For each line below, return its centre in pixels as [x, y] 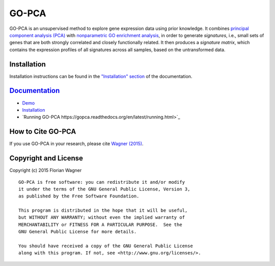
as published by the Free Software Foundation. [79, 196]
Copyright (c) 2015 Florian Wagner [46, 171]
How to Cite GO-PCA [43, 132]
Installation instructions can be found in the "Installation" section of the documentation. [101, 76]
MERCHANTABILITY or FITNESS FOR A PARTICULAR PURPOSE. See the [101, 224]
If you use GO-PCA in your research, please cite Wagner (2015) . [76, 144]
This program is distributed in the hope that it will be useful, [103, 210]
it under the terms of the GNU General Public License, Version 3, [104, 189]
